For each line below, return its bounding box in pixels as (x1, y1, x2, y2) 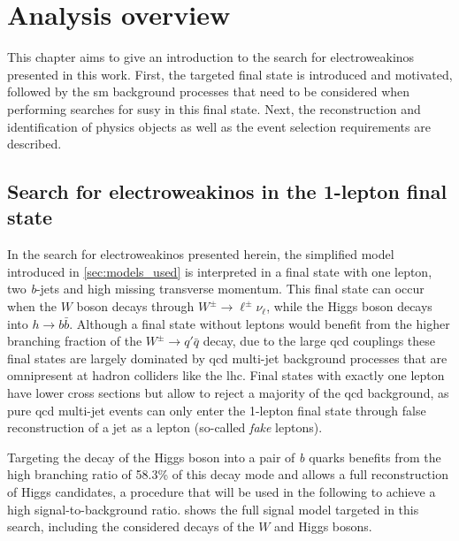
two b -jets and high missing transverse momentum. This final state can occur (7, 279, 425, 298)
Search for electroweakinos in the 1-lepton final (7, 178, 448, 205)
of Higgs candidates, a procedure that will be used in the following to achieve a (7, 483, 436, 500)
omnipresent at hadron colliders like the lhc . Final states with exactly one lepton (7, 366, 445, 385)
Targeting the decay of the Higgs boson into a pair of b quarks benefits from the (7, 447, 441, 466)
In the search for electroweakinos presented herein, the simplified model (7, 245, 394, 263)
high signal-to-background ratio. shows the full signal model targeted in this (7, 499, 419, 518)
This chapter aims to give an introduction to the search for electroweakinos (7, 48, 415, 66)
